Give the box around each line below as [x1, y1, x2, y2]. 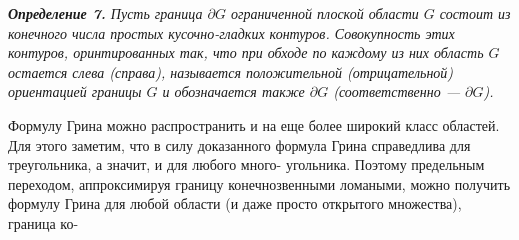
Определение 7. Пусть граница [8, 3, 203, 23]
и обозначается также [162, 81, 305, 102]
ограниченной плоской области [230, 3, 419, 23]
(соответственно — [333, 81, 460, 102]
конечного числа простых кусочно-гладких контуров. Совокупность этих [8, 22, 455, 43]
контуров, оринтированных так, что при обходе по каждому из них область [8, 42, 484, 63]
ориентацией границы [8, 81, 142, 102]
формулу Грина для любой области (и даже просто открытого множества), [8, 193, 462, 214]
